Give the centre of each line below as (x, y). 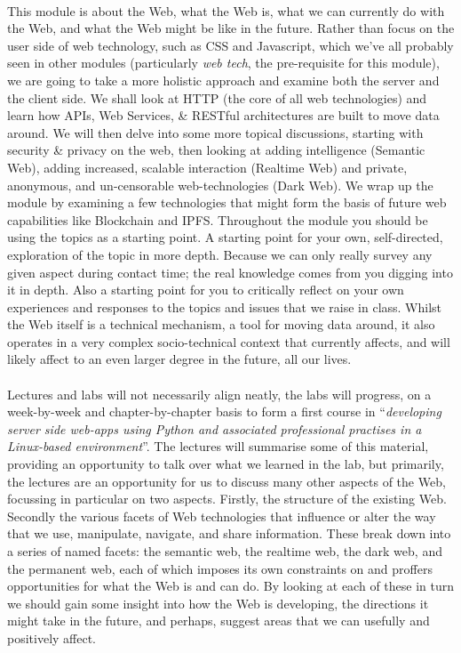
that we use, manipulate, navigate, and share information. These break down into (229, 533)
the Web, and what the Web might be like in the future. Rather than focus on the (231, 28)
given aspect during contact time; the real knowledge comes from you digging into (230, 272)
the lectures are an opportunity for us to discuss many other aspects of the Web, (227, 481)
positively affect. (52, 637)
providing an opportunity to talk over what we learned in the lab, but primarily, (226, 464)
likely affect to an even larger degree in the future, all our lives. (179, 359)
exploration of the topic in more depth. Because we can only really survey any (220, 254)
